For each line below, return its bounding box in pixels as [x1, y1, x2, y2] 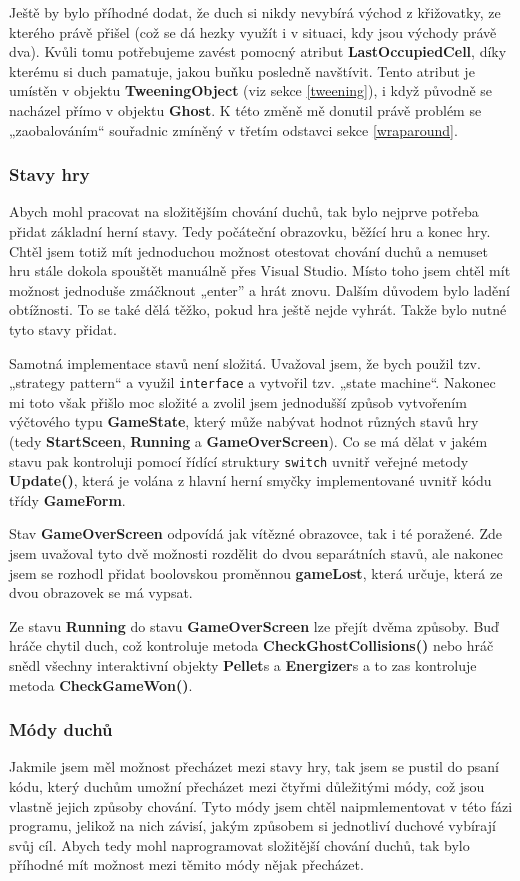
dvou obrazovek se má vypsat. [9, 582, 193, 603]
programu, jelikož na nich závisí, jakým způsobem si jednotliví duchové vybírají [9, 815, 496, 836]
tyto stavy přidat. [9, 318, 117, 339]
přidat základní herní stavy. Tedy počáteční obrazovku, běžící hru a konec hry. [9, 220, 491, 241]
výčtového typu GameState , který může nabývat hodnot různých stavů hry [9, 411, 479, 432]
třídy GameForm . [9, 489, 126, 510]
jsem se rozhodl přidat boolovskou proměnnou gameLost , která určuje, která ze [9, 562, 503, 583]
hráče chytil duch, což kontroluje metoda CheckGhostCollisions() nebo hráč [9, 635, 494, 656]
